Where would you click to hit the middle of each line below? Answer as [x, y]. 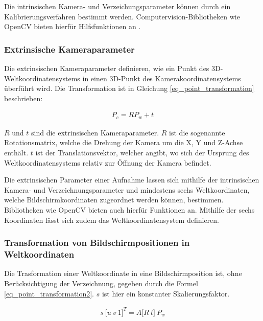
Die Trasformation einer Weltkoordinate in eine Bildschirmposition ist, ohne [123, 273]
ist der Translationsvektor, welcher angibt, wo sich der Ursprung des [142, 153]
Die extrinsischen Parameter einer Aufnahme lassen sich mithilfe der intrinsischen [132, 180]
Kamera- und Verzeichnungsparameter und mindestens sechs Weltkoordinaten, [127, 189]
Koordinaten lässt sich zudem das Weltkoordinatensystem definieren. [112, 220]
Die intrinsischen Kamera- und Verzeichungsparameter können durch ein [117, 6]
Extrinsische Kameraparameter [69, 49]
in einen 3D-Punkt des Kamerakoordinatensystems [162, 78]
